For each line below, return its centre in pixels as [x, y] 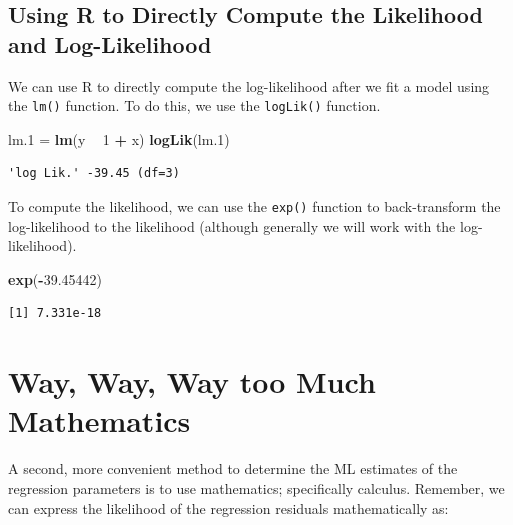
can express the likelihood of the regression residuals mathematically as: [228, 507]
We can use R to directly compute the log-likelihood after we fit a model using [249, 85]
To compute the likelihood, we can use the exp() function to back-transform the [254, 206]
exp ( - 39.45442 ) [55, 278]
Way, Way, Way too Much [192, 381]
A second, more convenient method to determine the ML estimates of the [233, 468]
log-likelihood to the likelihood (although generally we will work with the [232, 225]
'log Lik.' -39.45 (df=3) [94, 173]
